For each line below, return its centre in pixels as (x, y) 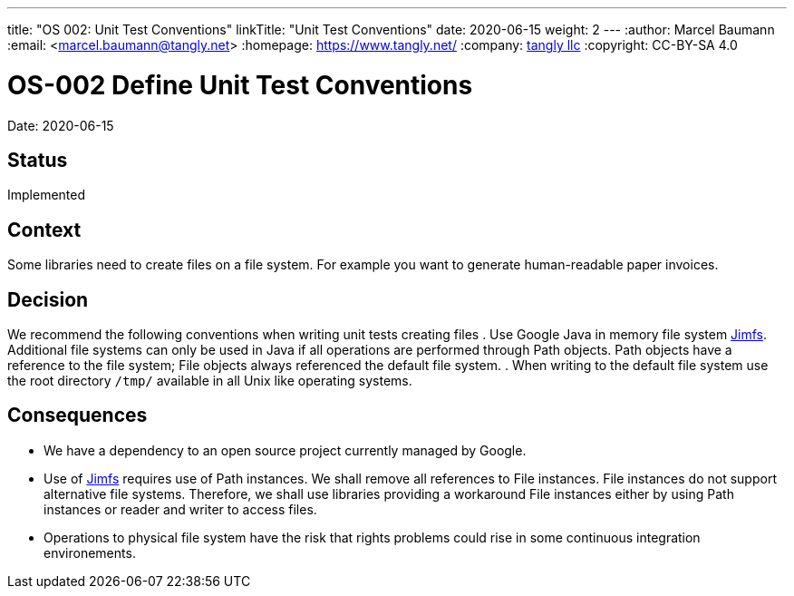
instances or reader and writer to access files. (180, 509)
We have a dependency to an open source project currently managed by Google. (285, 450)
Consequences (77, 415)
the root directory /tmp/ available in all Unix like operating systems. (210, 381)
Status (38, 160)
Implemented (47, 195)
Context (44, 230)
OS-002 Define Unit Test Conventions (240, 85)
